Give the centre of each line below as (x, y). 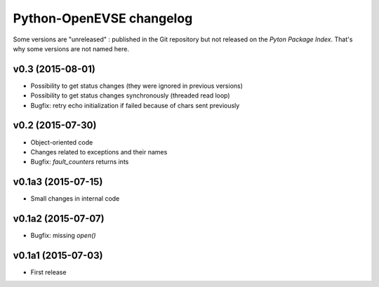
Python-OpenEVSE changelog (103, 18)
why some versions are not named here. (71, 48)
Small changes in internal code (75, 199)
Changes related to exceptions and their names (99, 152)
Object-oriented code (62, 142)
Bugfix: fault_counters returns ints (80, 162)
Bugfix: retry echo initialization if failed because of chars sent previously (135, 105)
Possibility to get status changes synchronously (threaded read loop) (131, 95)
